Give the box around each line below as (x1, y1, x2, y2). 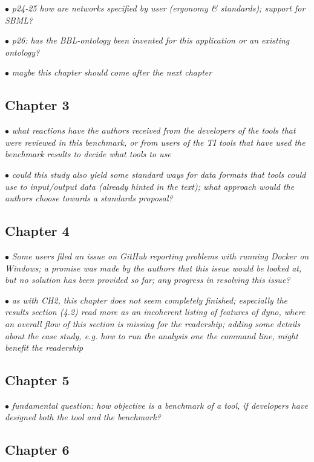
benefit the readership (5, 341, 83, 354)
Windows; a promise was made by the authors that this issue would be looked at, (5, 261, 302, 274)
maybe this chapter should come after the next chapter (11, 66, 212, 79)
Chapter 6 (5, 440, 70, 459)
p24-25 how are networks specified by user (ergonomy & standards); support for (11, 2, 306, 14)
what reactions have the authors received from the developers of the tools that (11, 124, 296, 137)
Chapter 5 (5, 371, 70, 389)
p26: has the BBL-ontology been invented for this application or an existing (11, 34, 290, 47)
